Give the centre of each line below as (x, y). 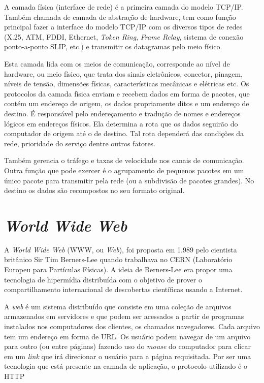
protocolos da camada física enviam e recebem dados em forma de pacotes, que (127, 93)
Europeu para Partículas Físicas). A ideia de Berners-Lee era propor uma (118, 269)
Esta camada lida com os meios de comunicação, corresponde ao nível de (117, 63)
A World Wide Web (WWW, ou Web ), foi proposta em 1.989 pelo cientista (121, 249)
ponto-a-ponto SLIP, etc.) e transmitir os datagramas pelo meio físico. (113, 46)
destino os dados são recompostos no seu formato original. (94, 190)
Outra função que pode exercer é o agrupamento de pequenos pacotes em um (124, 170)
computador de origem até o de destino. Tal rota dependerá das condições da (124, 133)
